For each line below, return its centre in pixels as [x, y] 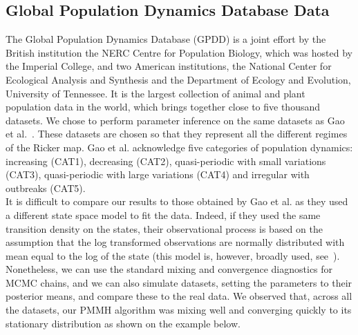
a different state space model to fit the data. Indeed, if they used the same [163, 214]
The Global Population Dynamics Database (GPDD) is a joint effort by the [166, 39]
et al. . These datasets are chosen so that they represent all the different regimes [177, 134]
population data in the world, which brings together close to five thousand [163, 107]
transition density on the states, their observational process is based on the [164, 228]
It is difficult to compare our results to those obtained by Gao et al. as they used [177, 201]
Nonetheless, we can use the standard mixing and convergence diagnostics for [169, 269]
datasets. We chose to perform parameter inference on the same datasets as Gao [175, 120]
